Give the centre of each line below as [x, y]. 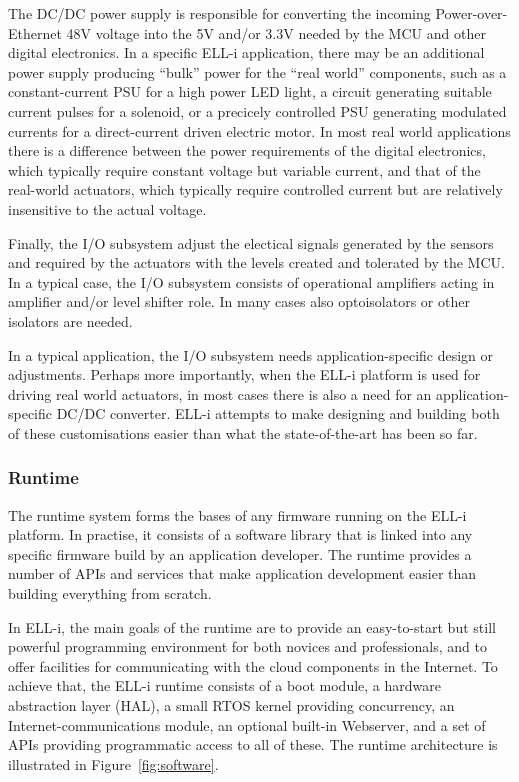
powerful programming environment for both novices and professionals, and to [247, 646]
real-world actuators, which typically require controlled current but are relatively [255, 189]
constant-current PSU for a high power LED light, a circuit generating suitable [250, 91]
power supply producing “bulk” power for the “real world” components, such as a [257, 71]
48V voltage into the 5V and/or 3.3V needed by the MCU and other [276, 32]
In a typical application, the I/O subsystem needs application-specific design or [251, 354]
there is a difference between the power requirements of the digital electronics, [247, 150]
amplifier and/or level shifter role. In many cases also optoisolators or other [239, 301]
